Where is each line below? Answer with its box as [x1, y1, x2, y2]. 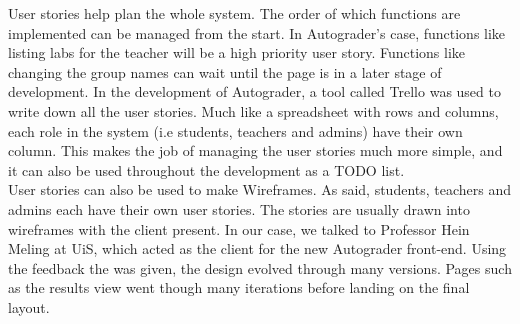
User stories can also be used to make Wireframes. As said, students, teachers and [8, 179, 512, 200]
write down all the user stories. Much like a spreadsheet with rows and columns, [8, 100, 499, 121]
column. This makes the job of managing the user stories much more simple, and [8, 140, 503, 161]
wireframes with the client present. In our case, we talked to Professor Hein [8, 218, 470, 239]
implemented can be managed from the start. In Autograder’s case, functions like [8, 22, 506, 43]
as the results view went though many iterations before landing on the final [8, 277, 470, 298]
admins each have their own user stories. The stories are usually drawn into [8, 198, 470, 219]
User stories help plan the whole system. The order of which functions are [8, 3, 461, 23]
